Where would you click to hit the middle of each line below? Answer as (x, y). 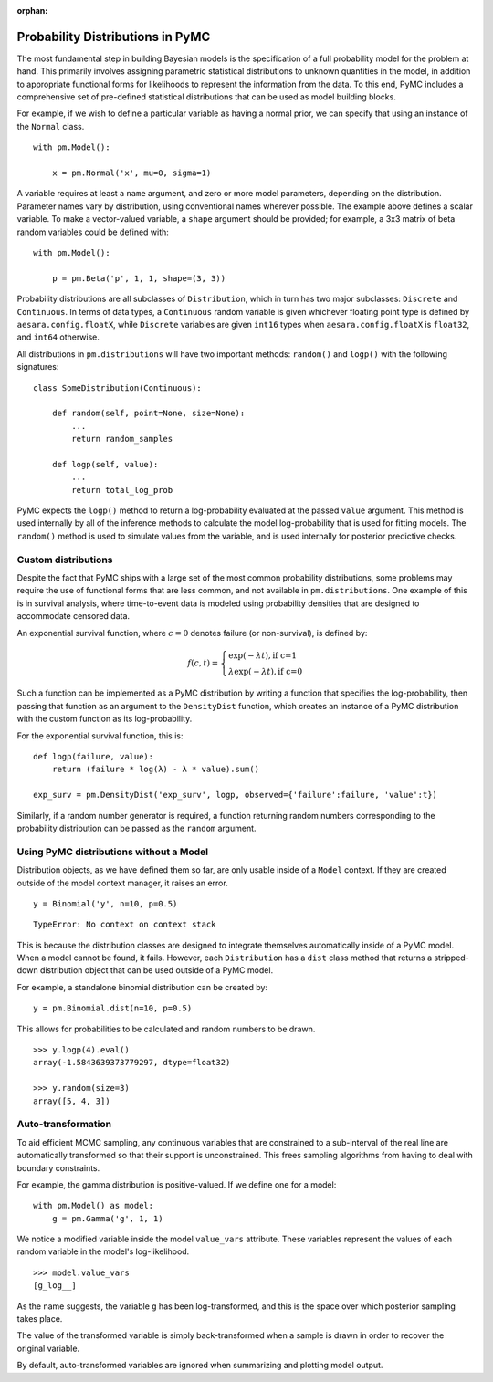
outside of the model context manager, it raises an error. (122, 883)
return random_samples (122, 439)
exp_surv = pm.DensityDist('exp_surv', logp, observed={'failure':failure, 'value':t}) (236, 795)
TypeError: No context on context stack (125, 925)
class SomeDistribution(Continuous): (118, 387)
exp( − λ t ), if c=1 (262, 655)
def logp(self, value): (105, 464)
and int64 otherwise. (58, 337)
